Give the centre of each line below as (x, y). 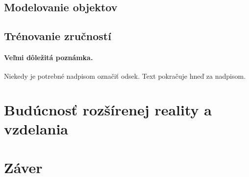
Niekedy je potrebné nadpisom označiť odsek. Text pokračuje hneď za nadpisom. (125, 76)
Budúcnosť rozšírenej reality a (108, 110)
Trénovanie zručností (58, 36)
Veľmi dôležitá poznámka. (49, 57)
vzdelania (36, 129)
